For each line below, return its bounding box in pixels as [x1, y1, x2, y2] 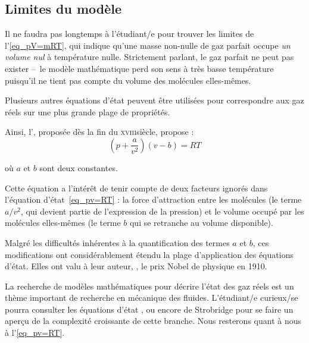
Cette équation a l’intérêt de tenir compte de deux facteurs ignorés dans [5, 181, 268, 194]
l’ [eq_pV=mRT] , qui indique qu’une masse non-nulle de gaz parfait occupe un [5, 39, 291, 51]
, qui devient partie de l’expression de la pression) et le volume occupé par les [20, 204, 304, 217]
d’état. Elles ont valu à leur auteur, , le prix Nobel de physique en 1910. [5, 260, 267, 272]
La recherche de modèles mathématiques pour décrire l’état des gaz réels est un [5, 279, 294, 292]
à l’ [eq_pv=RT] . [5, 326, 65, 339]
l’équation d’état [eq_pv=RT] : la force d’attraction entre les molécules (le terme [5, 193, 302, 206]
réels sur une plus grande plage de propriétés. [5, 105, 170, 118]
